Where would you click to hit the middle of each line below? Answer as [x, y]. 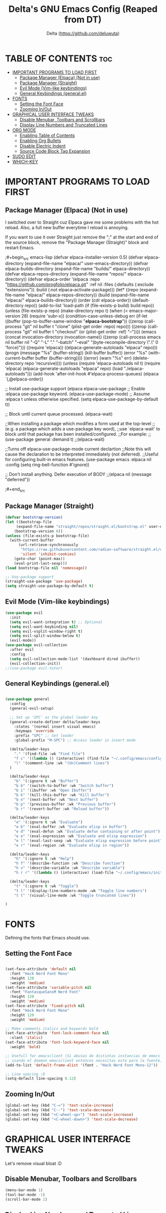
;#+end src [15, 490]
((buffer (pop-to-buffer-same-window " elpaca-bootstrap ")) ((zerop [74, 321]
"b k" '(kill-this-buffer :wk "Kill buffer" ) [62, 795]
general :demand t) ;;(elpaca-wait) [70, 439]
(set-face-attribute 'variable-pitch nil [48, 987]
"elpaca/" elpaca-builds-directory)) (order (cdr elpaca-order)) [68, 300]
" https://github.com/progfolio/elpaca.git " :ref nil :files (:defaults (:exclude [80, 284]
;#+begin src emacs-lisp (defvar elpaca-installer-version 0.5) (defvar [74, 257]
